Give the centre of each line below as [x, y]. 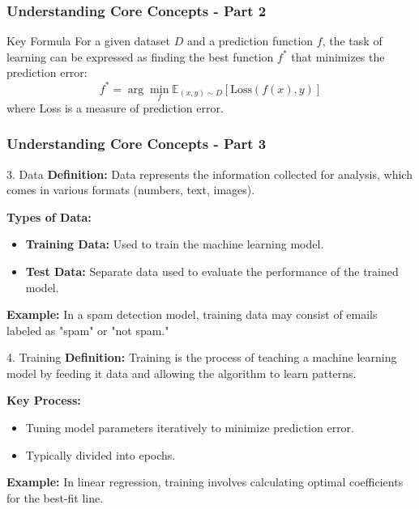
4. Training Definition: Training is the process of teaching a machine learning [202, 357]
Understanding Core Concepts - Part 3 [137, 144]
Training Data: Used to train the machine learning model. [175, 244]
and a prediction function [250, 41]
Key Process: [44, 400]
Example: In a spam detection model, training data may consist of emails [192, 314]
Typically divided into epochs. [100, 454]
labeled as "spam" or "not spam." [88, 330]
